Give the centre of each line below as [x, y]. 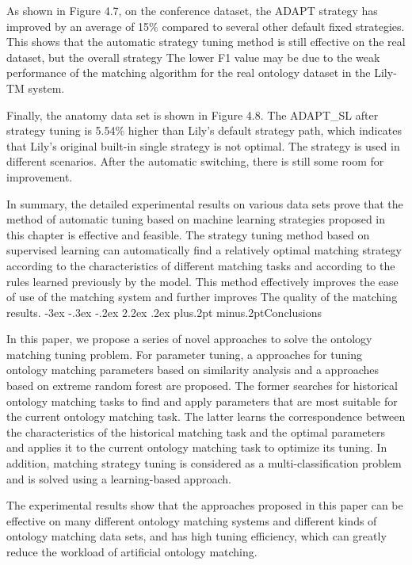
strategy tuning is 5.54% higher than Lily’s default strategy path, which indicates [204, 130]
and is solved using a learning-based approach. [119, 478]
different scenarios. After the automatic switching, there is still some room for [195, 161]
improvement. [40, 176]
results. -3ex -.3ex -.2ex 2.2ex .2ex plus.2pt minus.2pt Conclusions [164, 312]
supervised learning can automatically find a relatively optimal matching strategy [204, 250]
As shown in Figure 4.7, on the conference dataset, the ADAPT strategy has [192, 10]
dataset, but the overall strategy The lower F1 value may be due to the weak [193, 57]
